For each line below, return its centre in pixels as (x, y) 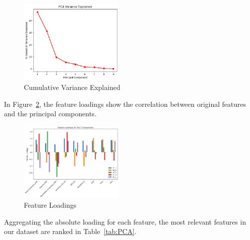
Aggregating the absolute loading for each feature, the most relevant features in (125, 221)
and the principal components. (50, 114)
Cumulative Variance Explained (72, 87)
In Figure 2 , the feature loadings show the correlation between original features (125, 104)
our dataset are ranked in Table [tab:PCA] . (70, 231)
